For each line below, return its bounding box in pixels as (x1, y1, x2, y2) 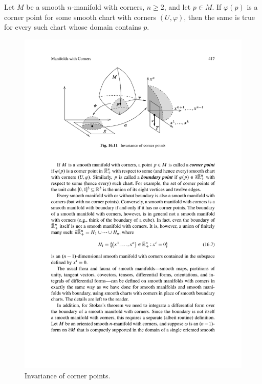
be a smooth (26, 2, 65, 12)
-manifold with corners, (71, 2, 145, 12)
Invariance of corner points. (25, 370, 111, 380)
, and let (164, 2, 191, 12)
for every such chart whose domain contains (4, 22, 141, 32)
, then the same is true (184, 11, 255, 22)
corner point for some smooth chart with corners (4, 11, 157, 22)
